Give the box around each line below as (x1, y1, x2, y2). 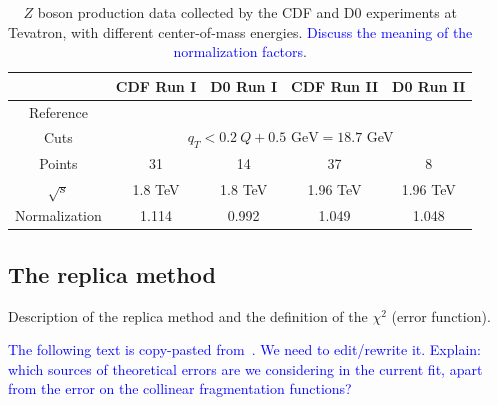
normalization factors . (173, 41, 307, 62)
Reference (28, 101, 88, 122)
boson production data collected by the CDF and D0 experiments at (37, 2, 457, 22)
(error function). (391, 305, 491, 326)
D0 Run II (392, 75, 466, 96)
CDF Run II (291, 75, 379, 96)
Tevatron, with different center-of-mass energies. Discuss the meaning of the (8, 21, 473, 42)
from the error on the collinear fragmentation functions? (8, 378, 352, 399)
